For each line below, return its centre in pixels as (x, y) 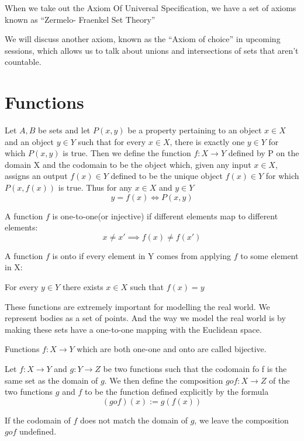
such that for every (112, 141)
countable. (23, 62)
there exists (83, 287)
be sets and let (64, 130)
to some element (270, 255)
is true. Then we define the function (127, 153)
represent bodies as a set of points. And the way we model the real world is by (145, 318)
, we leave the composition (241, 420)
